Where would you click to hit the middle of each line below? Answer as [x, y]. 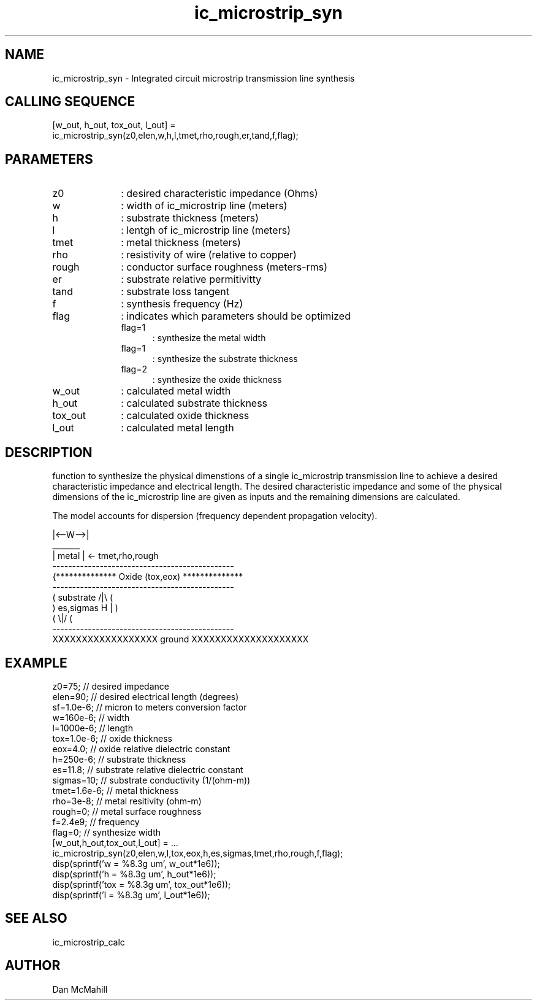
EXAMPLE [36, 663]
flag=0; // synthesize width [107, 832]
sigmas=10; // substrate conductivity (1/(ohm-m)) [151, 780]
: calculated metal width [176, 391]
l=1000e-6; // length [93, 728]
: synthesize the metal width [209, 338]
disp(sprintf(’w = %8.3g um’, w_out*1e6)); [136, 863]
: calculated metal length [177, 428]
